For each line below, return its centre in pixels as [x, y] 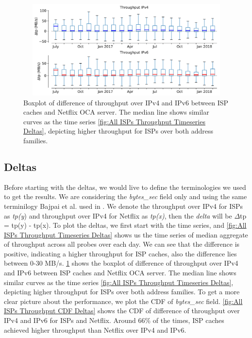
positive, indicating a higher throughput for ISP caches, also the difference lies [120, 253]
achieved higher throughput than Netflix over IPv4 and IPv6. [95, 330]
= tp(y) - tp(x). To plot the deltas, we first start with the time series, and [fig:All [125, 225]
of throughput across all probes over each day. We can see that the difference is [122, 244]
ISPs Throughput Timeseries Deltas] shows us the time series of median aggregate [126, 234]
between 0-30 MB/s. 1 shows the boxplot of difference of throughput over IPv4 [121, 263]
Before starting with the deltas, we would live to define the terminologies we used [125, 187]
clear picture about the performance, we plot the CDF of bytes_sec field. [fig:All [123, 301]
